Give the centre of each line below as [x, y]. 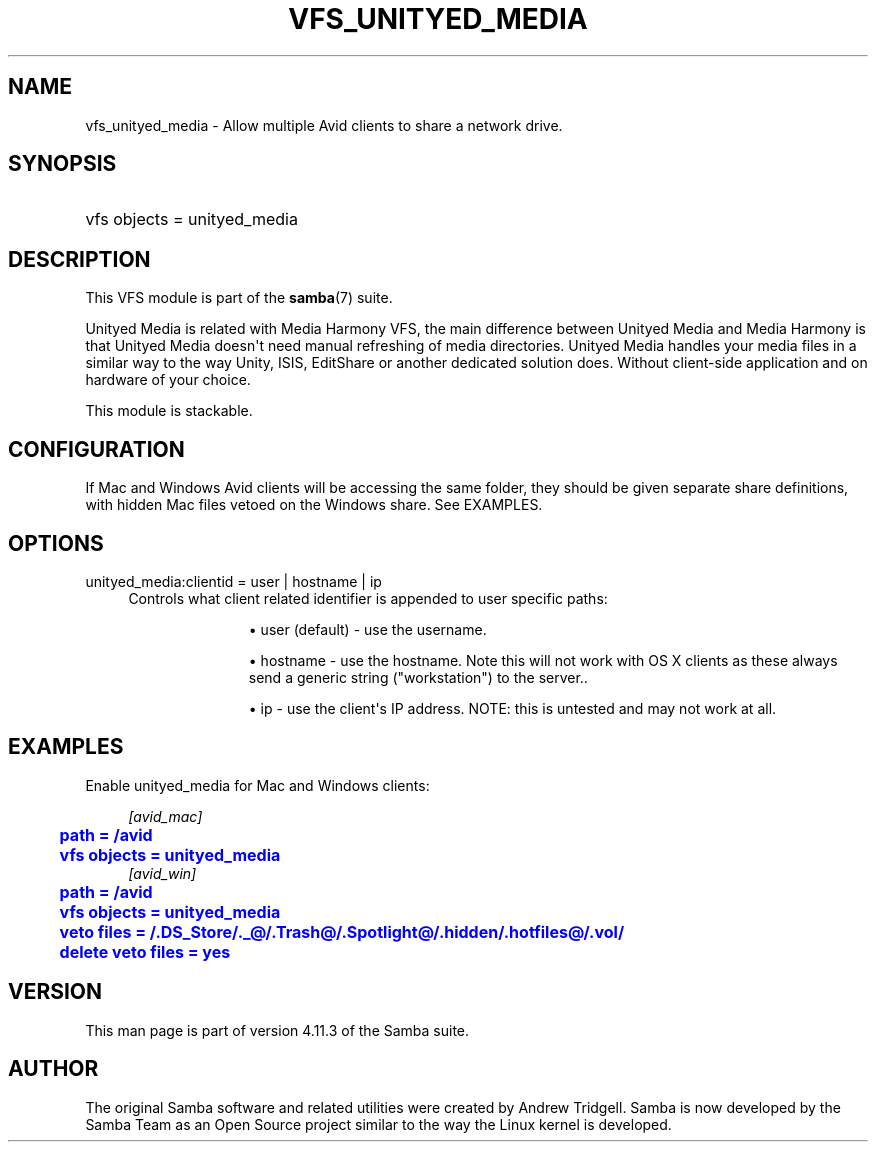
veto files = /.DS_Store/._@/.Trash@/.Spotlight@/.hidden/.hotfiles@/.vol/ [342, 931]
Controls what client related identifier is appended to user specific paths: [368, 598]
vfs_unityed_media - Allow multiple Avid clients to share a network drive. [324, 125]
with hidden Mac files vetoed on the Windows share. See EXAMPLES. [314, 505]
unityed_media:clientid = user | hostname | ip [233, 581]
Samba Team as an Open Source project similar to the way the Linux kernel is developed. [378, 1124]
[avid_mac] [165, 816]
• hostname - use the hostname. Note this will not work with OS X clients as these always [543, 660]
